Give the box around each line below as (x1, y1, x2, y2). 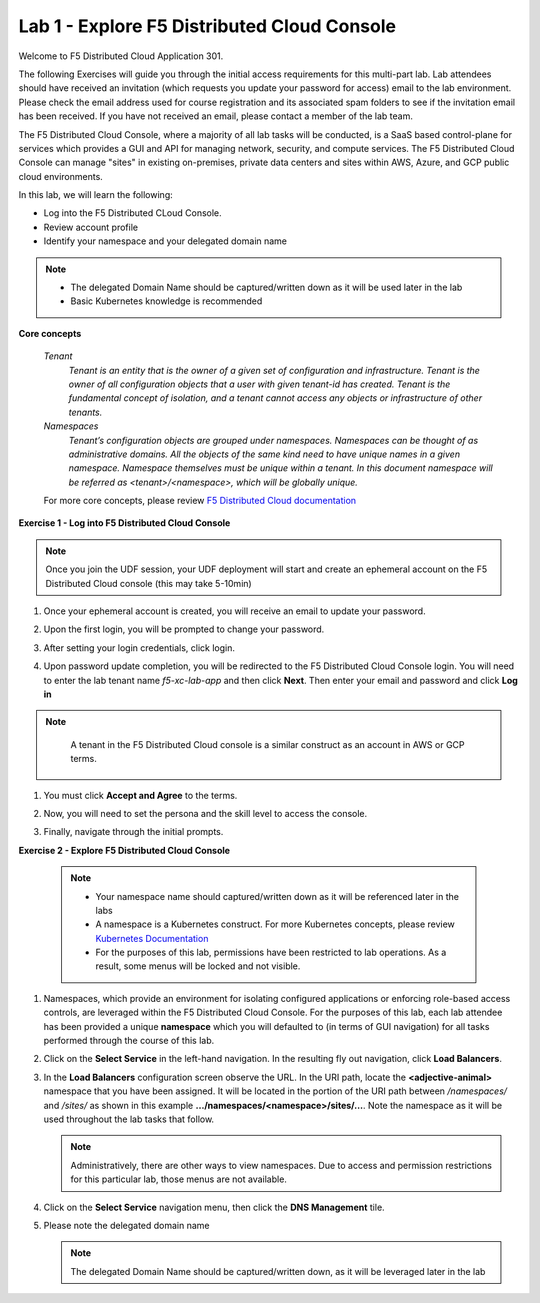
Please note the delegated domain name (43, 1219, 210, 1231)
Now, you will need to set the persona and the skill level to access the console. (43, 807, 368, 819)
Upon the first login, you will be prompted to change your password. (43, 623, 325, 635)
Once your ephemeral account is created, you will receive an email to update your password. (43, 605, 426, 617)
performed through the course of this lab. (43, 1035, 215, 1047)
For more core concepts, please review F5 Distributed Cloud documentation (43, 495, 357, 507)
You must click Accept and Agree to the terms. (43, 789, 238, 801)
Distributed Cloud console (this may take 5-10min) (45, 577, 252, 589)
